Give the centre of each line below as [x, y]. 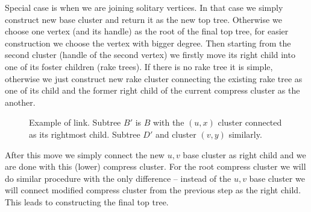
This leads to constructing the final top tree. [87, 201]
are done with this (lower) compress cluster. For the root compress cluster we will [155, 166]
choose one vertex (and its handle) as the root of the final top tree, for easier [147, 31]
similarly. [245, 134]
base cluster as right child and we [244, 154]
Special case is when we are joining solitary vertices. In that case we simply [144, 7]
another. [20, 102]
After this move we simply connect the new [85, 154]
